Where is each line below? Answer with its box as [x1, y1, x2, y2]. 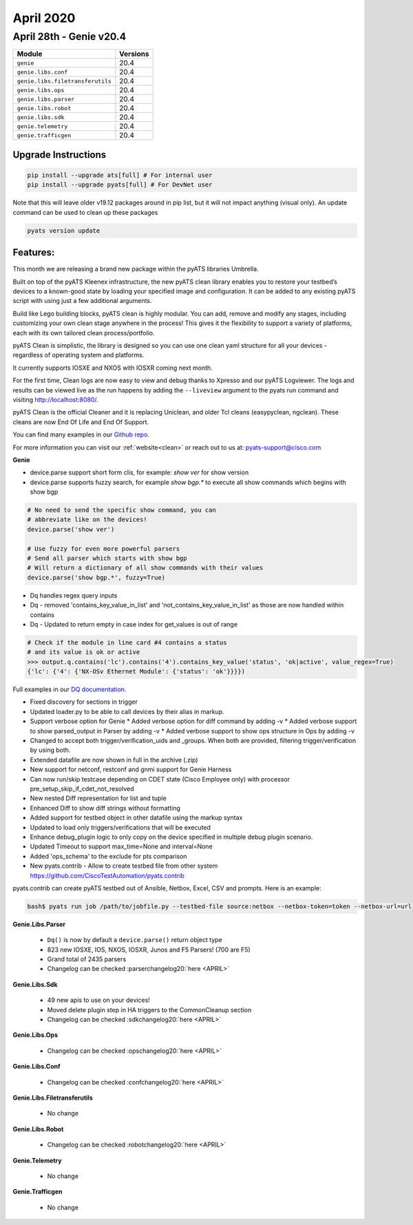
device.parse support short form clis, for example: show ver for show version [30, 468, 249, 477]
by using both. [30, 746, 71, 754]
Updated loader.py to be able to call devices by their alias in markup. [30, 707, 224, 715]
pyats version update [27, 227, 100, 234]
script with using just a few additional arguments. [12, 297, 152, 305]
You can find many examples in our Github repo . [12, 430, 149, 439]
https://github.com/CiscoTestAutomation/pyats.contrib [30, 871, 185, 879]
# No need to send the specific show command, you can [27, 506, 216, 514]
